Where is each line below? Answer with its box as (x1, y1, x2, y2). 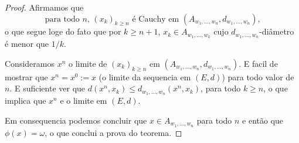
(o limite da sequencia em (98, 70, 191, 83)
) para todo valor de (222, 70, 294, 83)
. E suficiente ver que (9, 82, 86, 94)
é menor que (5, 38, 49, 50)
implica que (5, 94, 46, 107)
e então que (242, 114, 284, 126)
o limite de (68, 57, 107, 69)
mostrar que (5, 70, 48, 83)
